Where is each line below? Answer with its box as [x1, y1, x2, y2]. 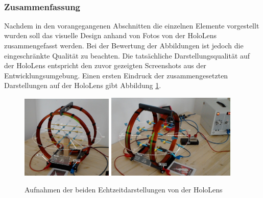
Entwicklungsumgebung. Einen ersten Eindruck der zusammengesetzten [4, 70, 228, 80]
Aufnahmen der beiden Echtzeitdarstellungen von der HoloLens [25, 184, 223, 195]
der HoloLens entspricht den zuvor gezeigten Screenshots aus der [4, 60, 206, 71]
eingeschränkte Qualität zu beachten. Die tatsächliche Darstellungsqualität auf [4, 50, 250, 61]
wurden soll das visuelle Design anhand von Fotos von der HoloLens [4, 30, 217, 41]
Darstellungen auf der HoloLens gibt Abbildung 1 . [4, 80, 161, 91]
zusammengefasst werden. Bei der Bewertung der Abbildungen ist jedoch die [4, 40, 244, 50]
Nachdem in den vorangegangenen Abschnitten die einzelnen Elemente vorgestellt [4, 20, 259, 31]
